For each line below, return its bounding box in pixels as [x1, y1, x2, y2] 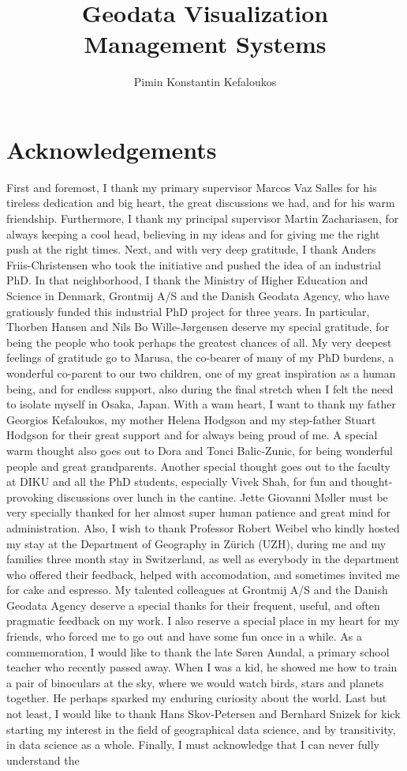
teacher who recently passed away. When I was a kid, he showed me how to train [6, 659, 398, 675]
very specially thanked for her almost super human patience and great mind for [6, 504, 390, 521]
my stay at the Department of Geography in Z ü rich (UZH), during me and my [6, 535, 386, 551]
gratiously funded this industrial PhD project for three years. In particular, [6, 303, 370, 319]
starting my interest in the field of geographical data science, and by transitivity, [6, 720, 396, 737]
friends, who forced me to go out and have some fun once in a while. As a [6, 628, 362, 645]
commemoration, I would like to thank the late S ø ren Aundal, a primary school [6, 643, 390, 660]
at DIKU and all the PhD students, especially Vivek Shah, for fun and [6, 473, 348, 490]
